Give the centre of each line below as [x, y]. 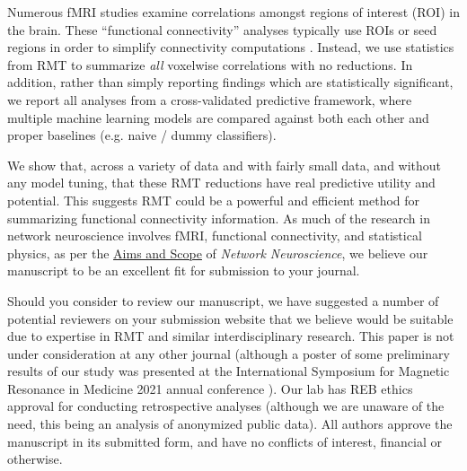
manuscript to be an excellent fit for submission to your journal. [184, 270]
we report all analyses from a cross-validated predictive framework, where [210, 99]
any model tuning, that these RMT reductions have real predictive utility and [221, 183]
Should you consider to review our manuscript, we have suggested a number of [223, 300]
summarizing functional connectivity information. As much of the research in [219, 218]
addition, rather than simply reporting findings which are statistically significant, [230, 82]
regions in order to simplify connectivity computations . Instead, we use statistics [231, 47]
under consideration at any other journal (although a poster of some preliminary [229, 353]
